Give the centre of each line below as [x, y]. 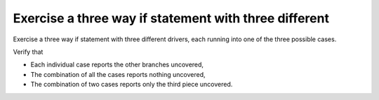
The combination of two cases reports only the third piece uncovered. [132, 85]
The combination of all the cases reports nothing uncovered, [118, 74]
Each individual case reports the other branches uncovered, [117, 65]
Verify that [28, 52]
